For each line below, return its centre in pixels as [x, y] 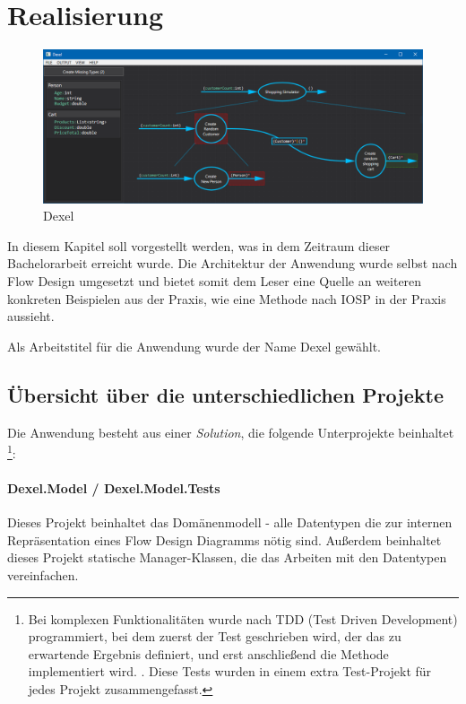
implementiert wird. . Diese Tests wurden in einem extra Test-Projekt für [230, 671]
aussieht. [31, 316]
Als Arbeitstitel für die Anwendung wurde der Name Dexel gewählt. [194, 346]
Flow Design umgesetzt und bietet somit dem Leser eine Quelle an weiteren [215, 280]
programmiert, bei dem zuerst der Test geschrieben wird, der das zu [215, 636]
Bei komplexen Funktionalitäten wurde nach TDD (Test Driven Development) [243, 618]
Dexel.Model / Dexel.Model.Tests [114, 487]
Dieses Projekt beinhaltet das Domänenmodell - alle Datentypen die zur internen [230, 522]
